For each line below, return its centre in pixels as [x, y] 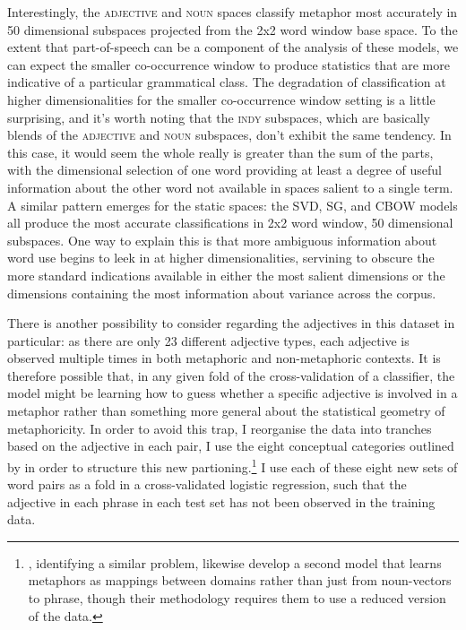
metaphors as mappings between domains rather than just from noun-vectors [240, 580]
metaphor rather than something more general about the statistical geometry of [226, 411]
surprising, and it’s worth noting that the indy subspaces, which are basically [219, 117]
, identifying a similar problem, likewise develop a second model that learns [235, 562]
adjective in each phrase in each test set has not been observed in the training [221, 501]
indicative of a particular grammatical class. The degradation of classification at [227, 82]
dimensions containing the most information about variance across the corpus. [222, 293]
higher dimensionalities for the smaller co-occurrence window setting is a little [221, 99]
